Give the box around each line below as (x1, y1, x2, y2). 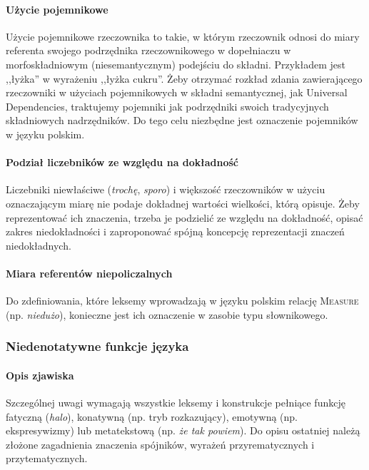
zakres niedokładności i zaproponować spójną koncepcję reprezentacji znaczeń (6, 224, 345, 239)
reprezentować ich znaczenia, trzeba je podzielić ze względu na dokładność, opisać (6, 210, 363, 225)
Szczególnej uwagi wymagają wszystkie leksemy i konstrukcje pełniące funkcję (6, 394, 345, 409)
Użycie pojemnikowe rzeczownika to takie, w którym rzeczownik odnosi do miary (6, 29, 360, 44)
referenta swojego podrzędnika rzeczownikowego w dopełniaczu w (6, 43, 291, 58)
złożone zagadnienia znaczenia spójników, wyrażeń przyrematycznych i (6, 436, 315, 451)
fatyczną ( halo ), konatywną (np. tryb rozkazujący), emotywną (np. (6, 409, 298, 424)
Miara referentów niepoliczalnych (6, 265, 173, 280)
